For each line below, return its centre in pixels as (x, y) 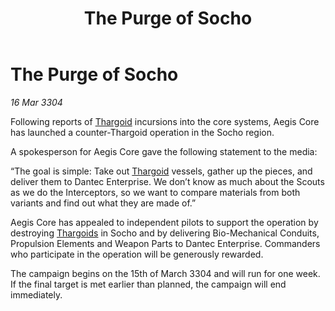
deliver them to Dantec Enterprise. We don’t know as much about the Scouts (167, 181)
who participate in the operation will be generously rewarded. (137, 254)
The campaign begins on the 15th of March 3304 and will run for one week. (165, 273)
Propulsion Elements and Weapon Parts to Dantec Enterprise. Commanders (165, 243)
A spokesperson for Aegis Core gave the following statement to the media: (164, 151)
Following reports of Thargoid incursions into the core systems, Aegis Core (165, 121)
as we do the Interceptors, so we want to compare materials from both (155, 192)
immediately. (36, 294)
